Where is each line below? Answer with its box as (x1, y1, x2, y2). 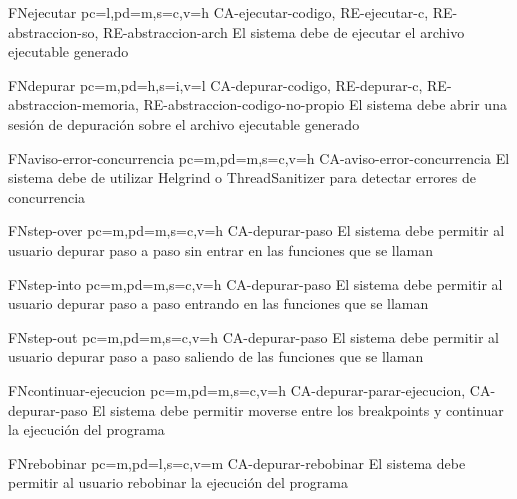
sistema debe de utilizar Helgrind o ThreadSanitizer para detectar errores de (8, 167, 477, 188)
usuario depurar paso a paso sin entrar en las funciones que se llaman (8, 239, 434, 260)
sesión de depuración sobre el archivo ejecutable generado (8, 113, 360, 134)
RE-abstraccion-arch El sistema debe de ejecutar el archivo (103, 21, 465, 42)
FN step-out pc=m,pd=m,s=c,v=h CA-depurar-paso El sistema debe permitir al (8, 326, 499, 347)
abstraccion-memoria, (8, 94, 139, 115)
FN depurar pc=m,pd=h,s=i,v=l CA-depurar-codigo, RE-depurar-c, (8, 74, 423, 95)
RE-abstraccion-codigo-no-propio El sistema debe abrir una (143, 94, 507, 115)
